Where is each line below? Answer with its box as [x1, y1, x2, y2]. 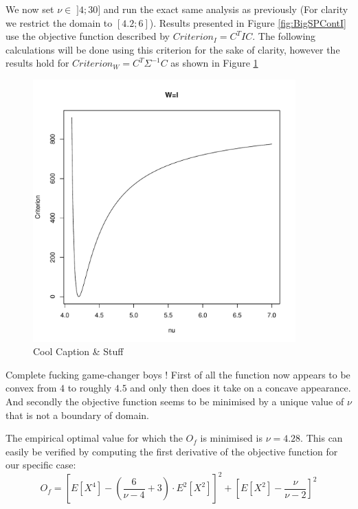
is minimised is [200, 431, 262, 445]
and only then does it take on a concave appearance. [130, 381, 351, 395]
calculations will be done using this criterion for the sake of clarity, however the [5, 42, 340, 56]
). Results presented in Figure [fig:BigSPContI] [149, 15, 346, 30]
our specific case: [5, 457, 76, 472]
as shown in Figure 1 [170, 56, 258, 70]
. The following [252, 29, 316, 43]
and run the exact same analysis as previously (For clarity [103, 2, 348, 16]
